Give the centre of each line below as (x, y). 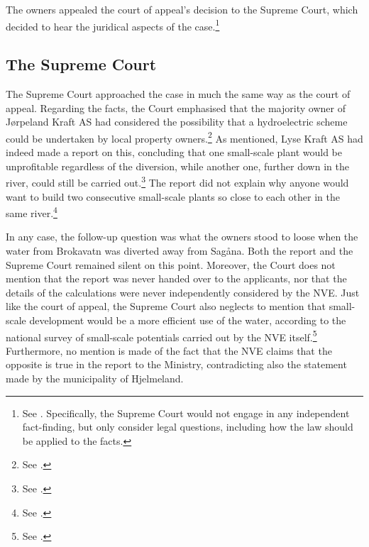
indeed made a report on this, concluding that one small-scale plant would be (174, 152)
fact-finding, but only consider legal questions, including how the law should (188, 427)
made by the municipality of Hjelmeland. (95, 378)
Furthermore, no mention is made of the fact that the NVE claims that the (169, 350)
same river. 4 (32, 212)
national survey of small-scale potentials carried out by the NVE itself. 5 (161, 336)
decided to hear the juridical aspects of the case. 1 (113, 25)
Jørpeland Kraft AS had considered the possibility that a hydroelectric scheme (177, 122)
